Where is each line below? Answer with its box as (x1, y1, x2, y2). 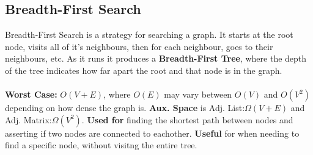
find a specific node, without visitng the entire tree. (5, 139, 197, 151)
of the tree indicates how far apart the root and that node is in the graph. (5, 63, 282, 76)
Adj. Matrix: (5, 113, 52, 126)
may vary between (164, 88, 232, 101)
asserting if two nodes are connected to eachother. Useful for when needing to (5, 126, 300, 139)
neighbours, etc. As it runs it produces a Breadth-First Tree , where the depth (5, 52, 307, 65)
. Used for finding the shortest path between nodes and (81, 113, 293, 126)
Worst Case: (5, 88, 57, 101)
